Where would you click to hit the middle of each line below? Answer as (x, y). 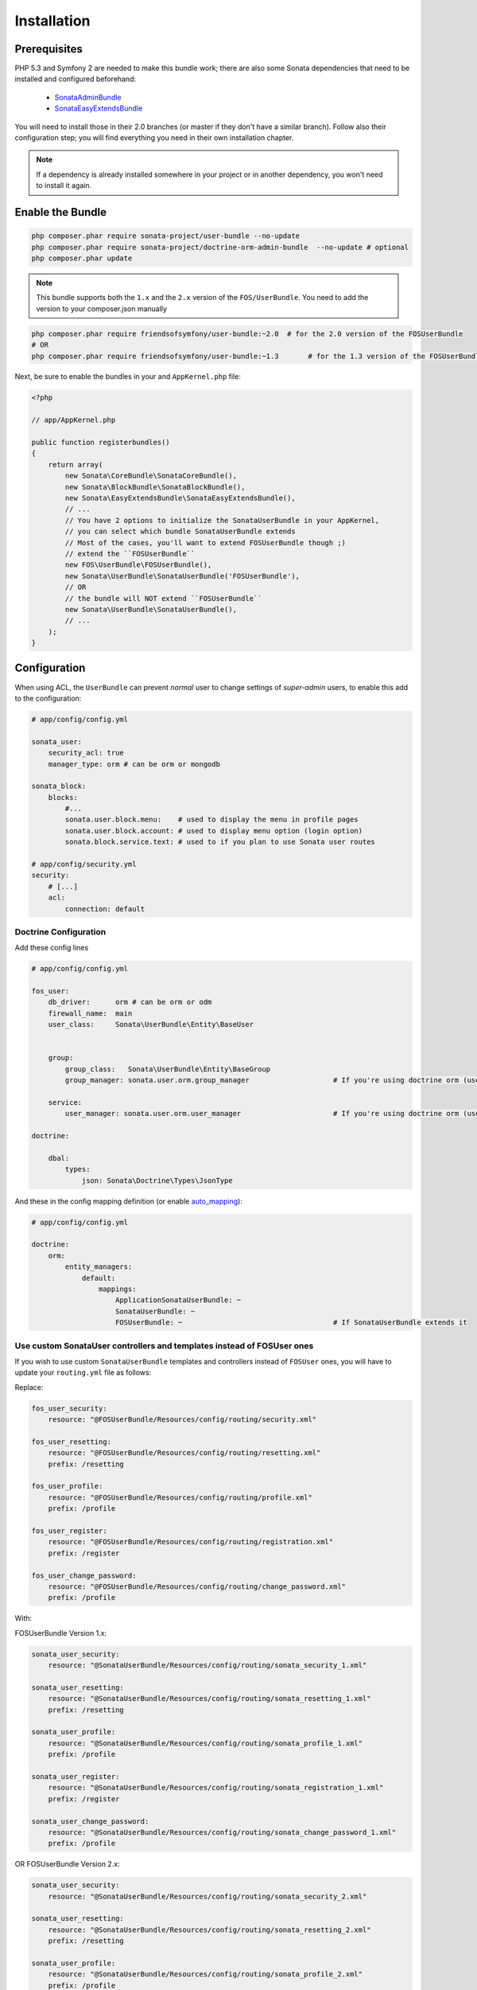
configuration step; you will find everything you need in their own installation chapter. (154, 138)
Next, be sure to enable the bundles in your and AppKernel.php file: (128, 377)
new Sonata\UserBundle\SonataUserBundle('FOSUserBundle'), (182, 576)
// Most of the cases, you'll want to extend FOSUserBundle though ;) (205, 542)
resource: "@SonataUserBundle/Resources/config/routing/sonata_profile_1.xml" (206, 1743)
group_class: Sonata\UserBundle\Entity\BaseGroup (168, 1069)
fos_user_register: (69, 1531)
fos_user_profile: (67, 1486)
